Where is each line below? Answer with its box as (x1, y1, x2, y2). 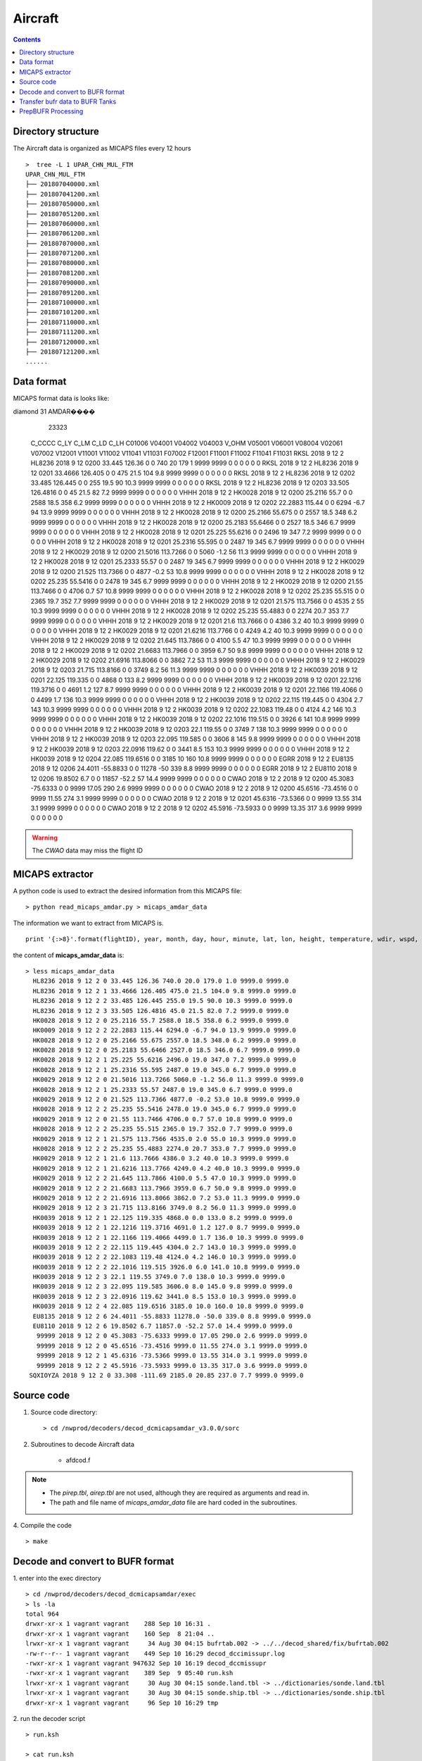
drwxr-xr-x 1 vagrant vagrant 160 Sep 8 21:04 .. (25, 1629, 215, 1638)
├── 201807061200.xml (25, 230, 100, 237)
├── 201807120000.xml (25, 338, 100, 346)
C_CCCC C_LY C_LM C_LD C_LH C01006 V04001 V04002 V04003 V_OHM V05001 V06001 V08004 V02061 (30, 439, 343, 447)
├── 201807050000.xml (25, 200, 100, 208)
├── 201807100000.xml (25, 299, 100, 306)
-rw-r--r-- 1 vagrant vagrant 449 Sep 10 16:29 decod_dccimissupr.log (25, 1649, 286, 1657)
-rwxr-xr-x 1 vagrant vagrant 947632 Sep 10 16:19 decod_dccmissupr (25, 1660, 267, 1667)
